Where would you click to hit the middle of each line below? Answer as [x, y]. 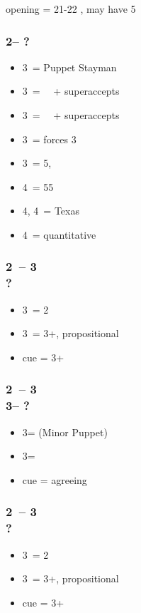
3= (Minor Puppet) [65, 432]
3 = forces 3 [49, 139]
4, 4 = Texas [51, 211]
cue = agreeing [55, 479]
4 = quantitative [59, 234]
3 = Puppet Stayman [69, 67]
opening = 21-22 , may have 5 [71, 9]
